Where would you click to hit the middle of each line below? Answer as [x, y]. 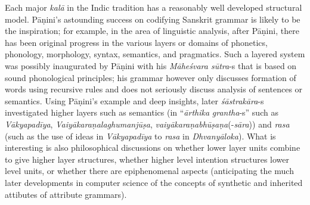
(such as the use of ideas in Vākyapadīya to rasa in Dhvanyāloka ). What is [140, 136]
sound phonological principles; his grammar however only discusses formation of [151, 77]
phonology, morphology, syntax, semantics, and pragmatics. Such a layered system [155, 54]
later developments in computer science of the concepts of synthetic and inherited [154, 182]
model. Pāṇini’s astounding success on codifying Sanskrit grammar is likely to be [153, 19]
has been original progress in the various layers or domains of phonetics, [136, 42]
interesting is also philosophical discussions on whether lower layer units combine [153, 147]
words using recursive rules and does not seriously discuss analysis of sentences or [154, 89]
